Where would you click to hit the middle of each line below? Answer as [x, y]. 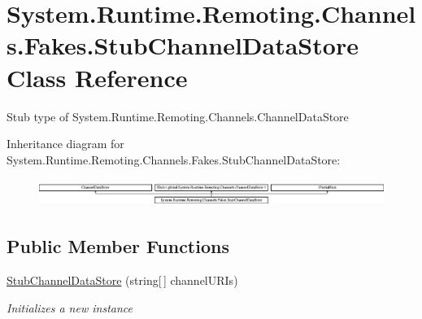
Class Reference [97, 77]
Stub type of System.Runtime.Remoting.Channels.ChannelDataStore [178, 116]
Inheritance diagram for [65, 144]
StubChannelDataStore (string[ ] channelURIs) [122, 280]
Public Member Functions [118, 246]
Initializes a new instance [70, 307]
